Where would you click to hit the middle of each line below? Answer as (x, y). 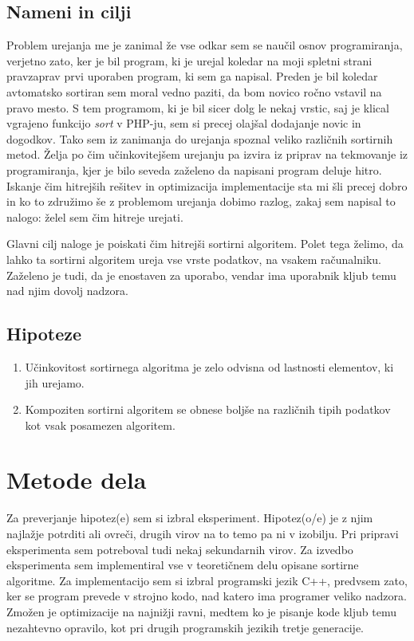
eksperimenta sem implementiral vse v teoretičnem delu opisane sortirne (183, 565)
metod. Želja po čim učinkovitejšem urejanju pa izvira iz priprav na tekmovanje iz (207, 154)
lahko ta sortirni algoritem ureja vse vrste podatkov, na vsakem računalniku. (194, 259)
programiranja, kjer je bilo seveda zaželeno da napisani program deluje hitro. (194, 169)
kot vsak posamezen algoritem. (100, 425)
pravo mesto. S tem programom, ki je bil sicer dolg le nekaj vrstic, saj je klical (198, 107)
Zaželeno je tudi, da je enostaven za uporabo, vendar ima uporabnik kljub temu (201, 275)
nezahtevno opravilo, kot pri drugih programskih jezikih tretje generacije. (185, 627)
